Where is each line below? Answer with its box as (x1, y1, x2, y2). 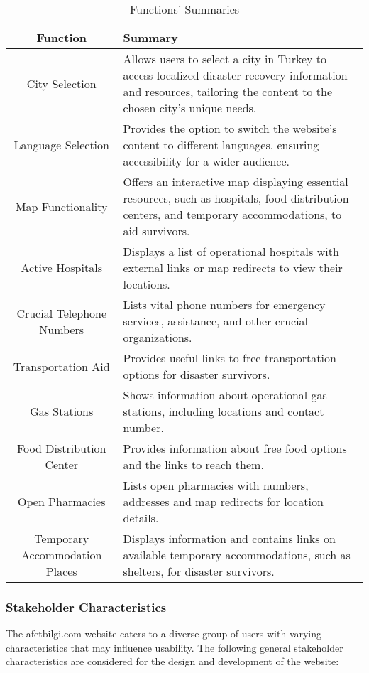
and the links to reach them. (123, 456, 264, 473)
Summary (123, 29, 178, 45)
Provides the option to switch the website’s (123, 120, 337, 136)
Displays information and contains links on (123, 530, 336, 547)
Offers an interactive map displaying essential (123, 173, 348, 190)
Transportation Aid (13, 357, 110, 375)
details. (123, 510, 159, 526)
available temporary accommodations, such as (123, 547, 351, 563)
